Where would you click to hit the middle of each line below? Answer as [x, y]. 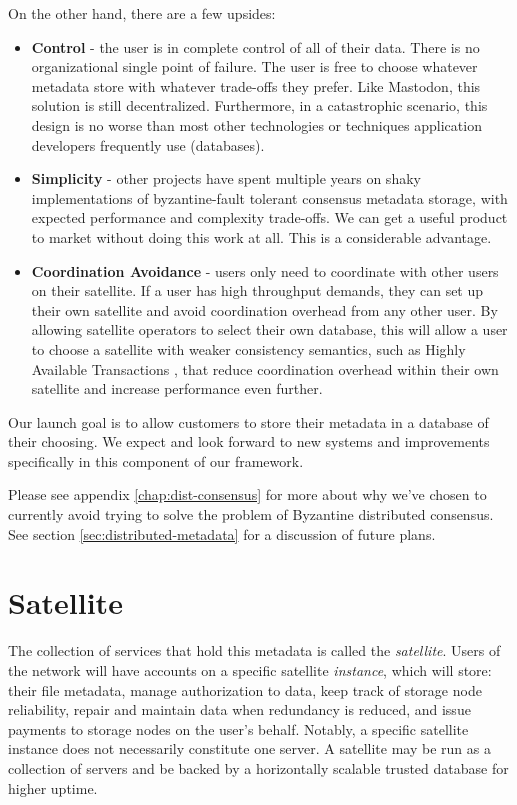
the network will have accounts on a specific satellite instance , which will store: [250, 669]
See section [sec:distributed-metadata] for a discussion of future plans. [222, 533]
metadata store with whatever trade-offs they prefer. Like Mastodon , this [256, 85]
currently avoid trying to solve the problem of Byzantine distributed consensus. [251, 514]
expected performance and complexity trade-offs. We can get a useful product [269, 217]
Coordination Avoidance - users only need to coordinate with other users [265, 270]
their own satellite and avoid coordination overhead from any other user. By [264, 309]
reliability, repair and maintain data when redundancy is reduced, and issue [239, 709]
